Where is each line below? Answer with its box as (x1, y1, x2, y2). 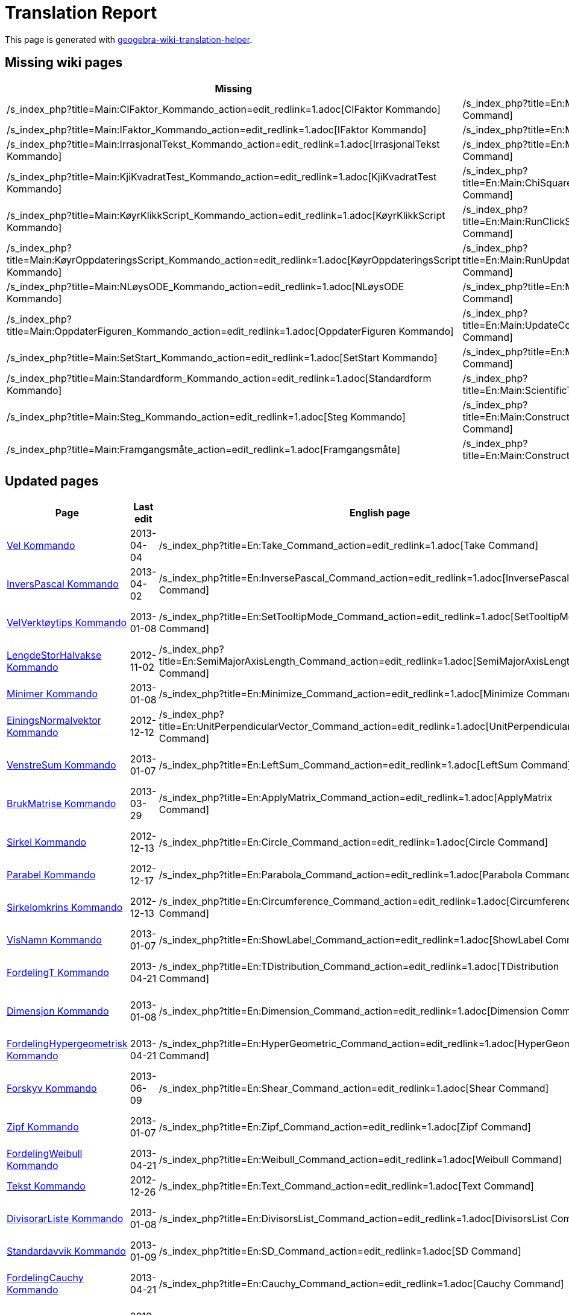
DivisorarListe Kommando (7, 1212, 124, 1225)
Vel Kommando (7, 539, 75, 552)
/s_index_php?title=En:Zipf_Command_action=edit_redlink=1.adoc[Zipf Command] (159, 1121, 531, 1133)
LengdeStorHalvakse (7, 649, 102, 662)
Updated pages (5, 474, 99, 489)
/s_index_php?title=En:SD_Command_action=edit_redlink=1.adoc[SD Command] (159, 1245, 521, 1258)
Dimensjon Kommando (7, 1005, 109, 1018)
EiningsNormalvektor (7, 714, 101, 727)
